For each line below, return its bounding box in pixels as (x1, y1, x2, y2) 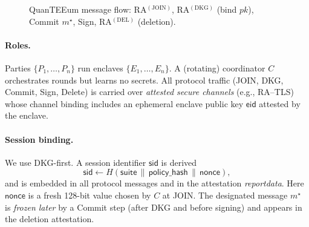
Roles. (5, 38, 31, 51)
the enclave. (5, 109, 48, 122)
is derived (161, 156, 197, 168)
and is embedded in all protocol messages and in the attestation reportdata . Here (5, 177, 304, 189)
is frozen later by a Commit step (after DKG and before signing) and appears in (5, 200, 302, 213)
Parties (5, 61, 31, 74)
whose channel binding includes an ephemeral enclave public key (5, 97, 244, 110)
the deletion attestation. (5, 212, 94, 225)
